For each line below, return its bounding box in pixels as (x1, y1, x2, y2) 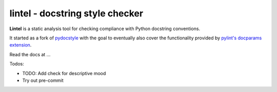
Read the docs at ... (9, 51, 51, 57)
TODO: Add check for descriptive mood (22, 70, 106, 76)
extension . (9, 42, 32, 48)
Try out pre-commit (22, 77, 64, 83)
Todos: (9, 61, 24, 67)
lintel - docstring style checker (9, 8, 144, 19)
